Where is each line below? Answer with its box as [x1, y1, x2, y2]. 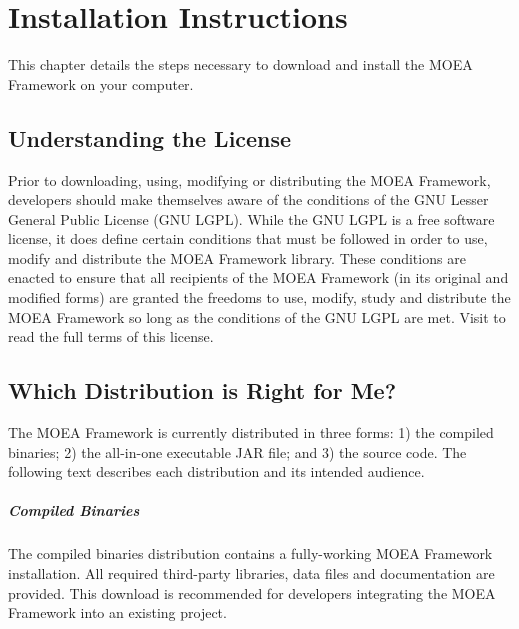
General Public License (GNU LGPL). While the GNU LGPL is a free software [8, 208, 495, 229]
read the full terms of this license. [8, 326, 214, 347]
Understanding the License [8, 122, 292, 153]
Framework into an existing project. [8, 602, 227, 623]
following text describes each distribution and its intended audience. [8, 461, 425, 482]
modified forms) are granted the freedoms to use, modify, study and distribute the [8, 287, 511, 308]
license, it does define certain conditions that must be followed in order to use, [8, 228, 488, 249]
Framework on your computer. [8, 73, 194, 94]
